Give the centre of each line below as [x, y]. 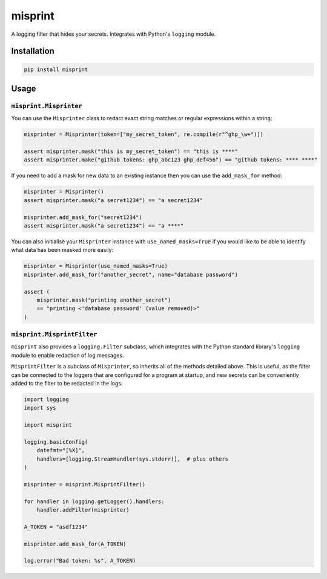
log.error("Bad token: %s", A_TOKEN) [80, 561]
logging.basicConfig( [56, 442]
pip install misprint [56, 69]
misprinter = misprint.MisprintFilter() [84, 484]
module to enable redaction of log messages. [68, 355]
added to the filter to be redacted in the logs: [67, 383]
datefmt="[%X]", [61, 450]
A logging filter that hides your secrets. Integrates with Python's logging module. [114, 34]
